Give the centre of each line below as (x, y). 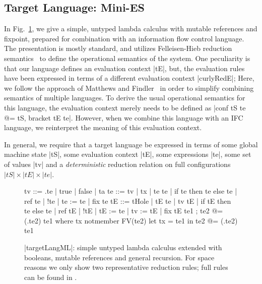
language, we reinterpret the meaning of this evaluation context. (103, 127)
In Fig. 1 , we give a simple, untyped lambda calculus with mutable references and (131, 29)
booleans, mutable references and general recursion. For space (119, 257)
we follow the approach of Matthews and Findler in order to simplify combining (129, 88)
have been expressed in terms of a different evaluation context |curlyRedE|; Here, (129, 78)
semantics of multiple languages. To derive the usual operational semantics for (125, 98)
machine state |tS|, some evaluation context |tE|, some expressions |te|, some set (128, 154)
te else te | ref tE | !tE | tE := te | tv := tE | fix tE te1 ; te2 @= (124, 211)
